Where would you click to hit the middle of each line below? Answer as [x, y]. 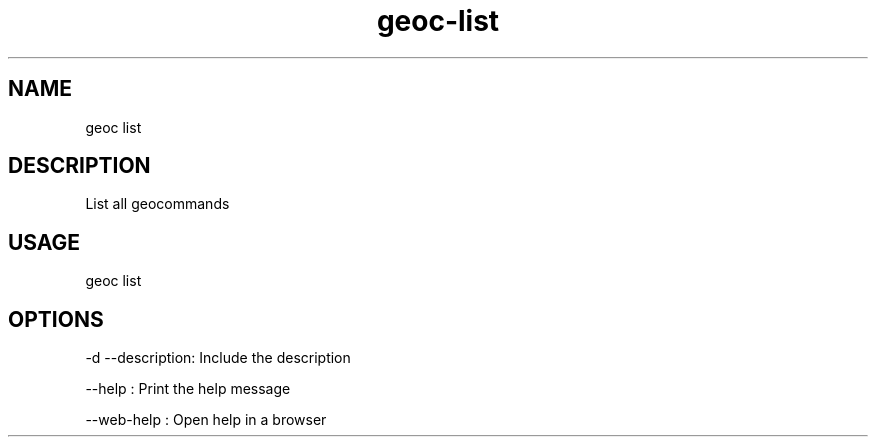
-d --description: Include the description [218, 358]
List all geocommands [157, 204]
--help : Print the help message [188, 389]
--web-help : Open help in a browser [206, 420]
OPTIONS [56, 319]
